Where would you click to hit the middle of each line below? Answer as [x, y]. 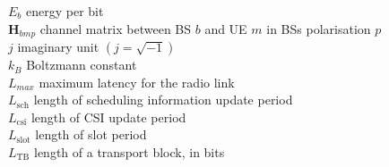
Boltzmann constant [82, 65]
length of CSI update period [108, 117]
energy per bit [65, 11]
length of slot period [91, 134]
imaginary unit [58, 47]
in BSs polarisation [319, 28]
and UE [226, 28]
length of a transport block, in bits [130, 152]
